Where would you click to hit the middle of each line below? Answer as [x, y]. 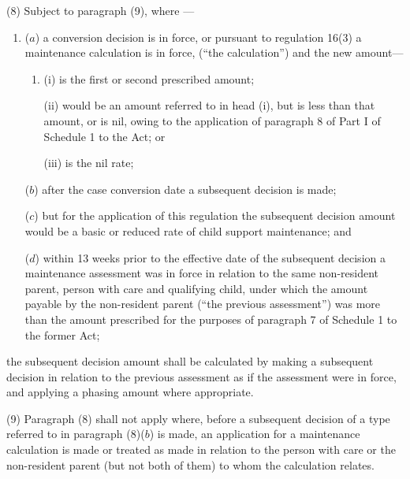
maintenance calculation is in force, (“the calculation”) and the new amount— [214, 52]
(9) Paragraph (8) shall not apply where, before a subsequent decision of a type [198, 418]
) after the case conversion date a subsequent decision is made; [185, 189]
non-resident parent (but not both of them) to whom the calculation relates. [190, 464]
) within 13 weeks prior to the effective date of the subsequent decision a [210, 257]
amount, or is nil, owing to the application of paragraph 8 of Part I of [212, 120]
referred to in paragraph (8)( [76, 434]
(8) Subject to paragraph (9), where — [101, 10]
